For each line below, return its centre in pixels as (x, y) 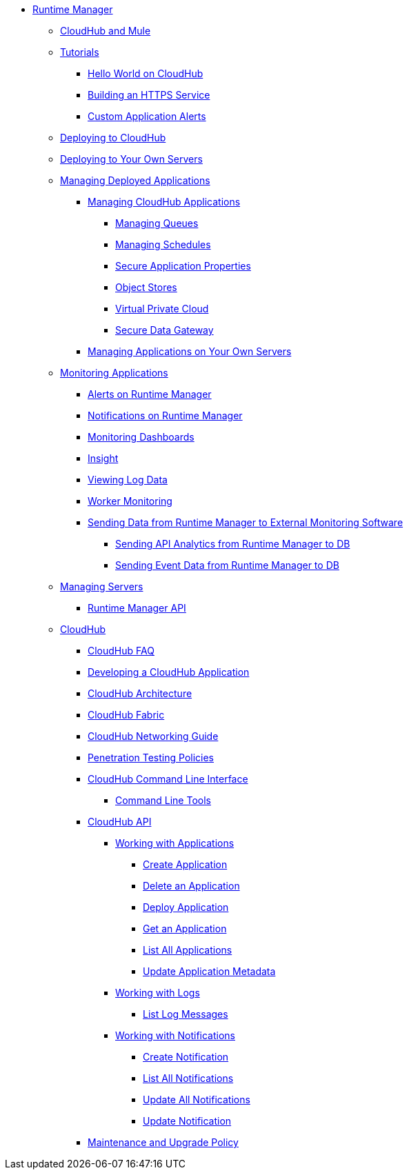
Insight (103, 458)
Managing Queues (157, 223)
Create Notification (186, 1057)
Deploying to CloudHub (113, 138)
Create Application (185, 864)
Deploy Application (186, 907)
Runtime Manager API (137, 608)
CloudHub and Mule (106, 31)
